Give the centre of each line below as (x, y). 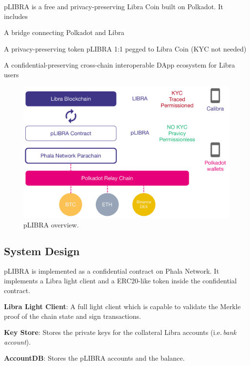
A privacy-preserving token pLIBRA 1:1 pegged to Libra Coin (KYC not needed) (125, 48)
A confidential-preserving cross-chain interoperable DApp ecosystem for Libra (120, 65)
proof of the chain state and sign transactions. (72, 316)
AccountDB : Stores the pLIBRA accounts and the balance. (94, 358)
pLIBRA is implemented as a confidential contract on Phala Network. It (112, 271)
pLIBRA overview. (51, 224)
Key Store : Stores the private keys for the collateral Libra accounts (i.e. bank (120, 332)
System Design (42, 251)
